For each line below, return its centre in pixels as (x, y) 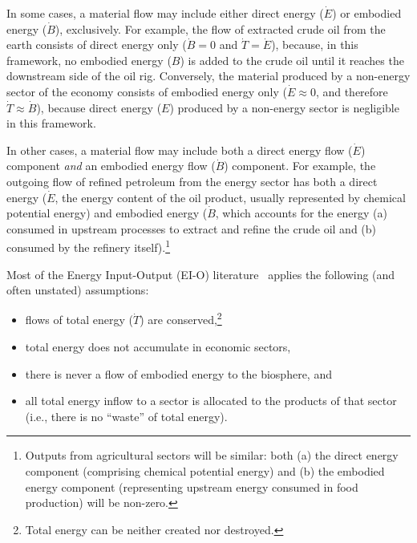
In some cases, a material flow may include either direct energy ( (165, 13)
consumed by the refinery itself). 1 (89, 246)
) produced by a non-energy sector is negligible (284, 107)
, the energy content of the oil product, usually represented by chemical (230, 197)
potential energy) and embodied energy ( (107, 213)
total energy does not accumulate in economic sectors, (158, 346)
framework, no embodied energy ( (89, 60)
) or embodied (367, 13)
